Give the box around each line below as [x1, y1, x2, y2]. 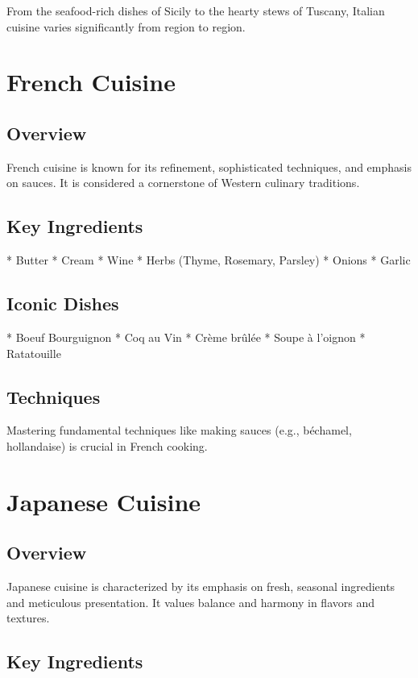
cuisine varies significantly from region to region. [6, 18, 246, 35]
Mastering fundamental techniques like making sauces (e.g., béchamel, [6, 422, 352, 439]
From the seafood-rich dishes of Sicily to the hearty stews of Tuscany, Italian [6, 2, 385, 19]
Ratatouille [6, 344, 61, 361]
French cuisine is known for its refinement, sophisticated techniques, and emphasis [6, 158, 412, 175]
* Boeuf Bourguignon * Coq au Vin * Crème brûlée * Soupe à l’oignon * [6, 328, 366, 345]
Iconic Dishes [6, 291, 119, 316]
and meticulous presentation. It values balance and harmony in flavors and [6, 593, 375, 610]
